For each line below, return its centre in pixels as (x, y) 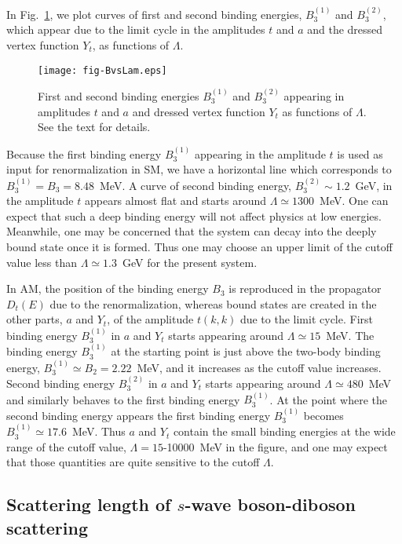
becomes (323, 415)
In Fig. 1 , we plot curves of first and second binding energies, (154, 14)
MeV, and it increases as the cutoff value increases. (259, 367)
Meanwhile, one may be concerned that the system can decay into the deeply (192, 231)
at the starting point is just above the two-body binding (246, 351)
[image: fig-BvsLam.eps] (102, 70)
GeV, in (374, 185)
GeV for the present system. (190, 262)
